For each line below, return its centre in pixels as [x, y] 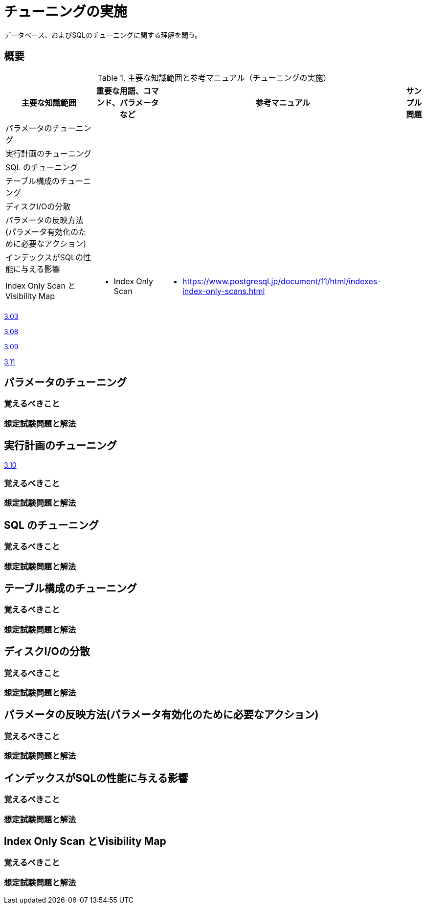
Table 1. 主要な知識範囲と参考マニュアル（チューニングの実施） [214, 78]
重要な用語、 [120, 91]
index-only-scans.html [224, 291]
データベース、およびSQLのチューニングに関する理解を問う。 [103, 35]
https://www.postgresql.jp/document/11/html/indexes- [281, 281]
